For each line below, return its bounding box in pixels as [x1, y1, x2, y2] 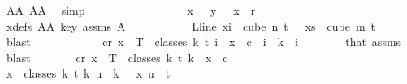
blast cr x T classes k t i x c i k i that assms [6, 33, 401, 50]
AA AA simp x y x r [6, 2, 256, 18]
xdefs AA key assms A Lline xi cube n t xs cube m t [6, 17, 376, 34]
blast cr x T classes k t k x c [6, 48, 228, 65]
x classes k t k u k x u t [6, 65, 171, 82]
